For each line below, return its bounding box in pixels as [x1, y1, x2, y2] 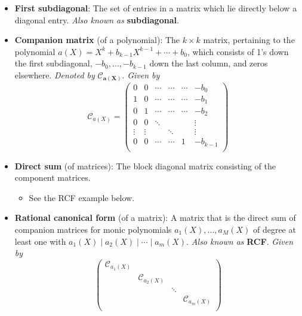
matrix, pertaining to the [203, 34, 295, 46]
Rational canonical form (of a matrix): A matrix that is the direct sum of [14, 211, 296, 224]
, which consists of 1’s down [187, 45, 289, 57]
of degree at [252, 223, 296, 235]
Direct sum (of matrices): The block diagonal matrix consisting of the [14, 159, 276, 172]
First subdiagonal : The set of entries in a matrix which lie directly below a [14, 2, 297, 14]
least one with [14, 235, 66, 247]
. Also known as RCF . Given [186, 235, 294, 247]
